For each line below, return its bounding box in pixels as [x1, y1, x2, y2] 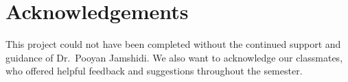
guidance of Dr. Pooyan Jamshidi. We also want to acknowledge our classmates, [5, 50, 343, 64]
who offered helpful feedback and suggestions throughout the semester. [5, 64, 303, 78]
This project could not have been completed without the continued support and [5, 37, 341, 51]
